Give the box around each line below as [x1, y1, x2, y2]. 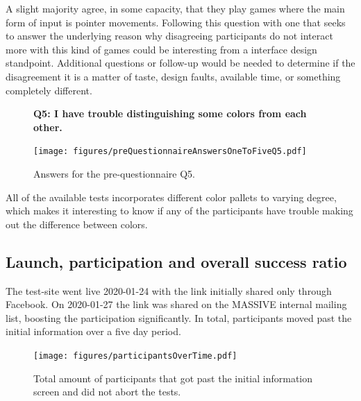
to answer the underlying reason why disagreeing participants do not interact [6, 28, 333, 43]
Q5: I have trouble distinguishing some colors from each [33, 106, 307, 121]
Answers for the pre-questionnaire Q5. [33, 167, 195, 180]
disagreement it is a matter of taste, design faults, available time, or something [6, 69, 341, 83]
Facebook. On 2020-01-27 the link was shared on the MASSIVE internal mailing [6, 297, 347, 312]
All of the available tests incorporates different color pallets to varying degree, [6, 189, 337, 204]
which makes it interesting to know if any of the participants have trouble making [6, 203, 353, 218]
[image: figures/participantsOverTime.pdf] [33, 350, 237, 361]
